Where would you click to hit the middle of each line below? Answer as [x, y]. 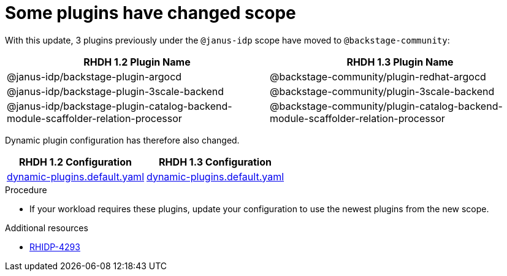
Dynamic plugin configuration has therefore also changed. [122, 140]
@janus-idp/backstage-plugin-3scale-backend [116, 91]
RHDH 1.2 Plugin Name [137, 62]
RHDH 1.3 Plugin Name [400, 62]
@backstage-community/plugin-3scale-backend [382, 91]
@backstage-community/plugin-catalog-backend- [386, 106]
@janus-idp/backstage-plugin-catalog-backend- [120, 106]
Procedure [26, 190]
